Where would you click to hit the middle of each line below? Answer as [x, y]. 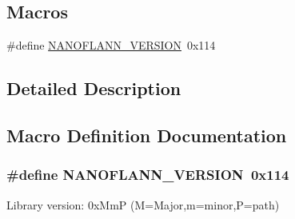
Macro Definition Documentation [147, 135]
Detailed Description [94, 88]
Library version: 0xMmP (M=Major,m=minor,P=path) [143, 204]
